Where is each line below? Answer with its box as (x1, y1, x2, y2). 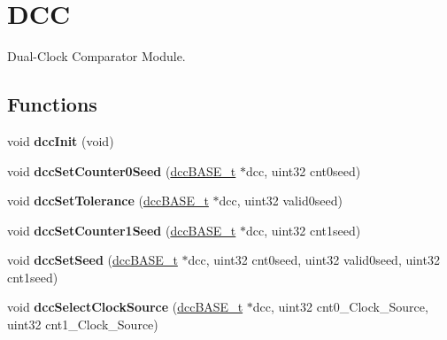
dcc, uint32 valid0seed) (219, 191, 343, 210)
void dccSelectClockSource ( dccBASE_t (7, 297, 243, 316)
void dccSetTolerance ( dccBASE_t (7, 191, 209, 210)
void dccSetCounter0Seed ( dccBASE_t (7, 161, 236, 180)
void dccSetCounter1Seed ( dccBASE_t (7, 220, 236, 239)
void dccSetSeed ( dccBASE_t (7, 251, 178, 269)
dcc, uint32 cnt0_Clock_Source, (252, 297, 428, 316)
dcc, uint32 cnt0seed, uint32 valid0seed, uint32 (188, 251, 440, 269)
